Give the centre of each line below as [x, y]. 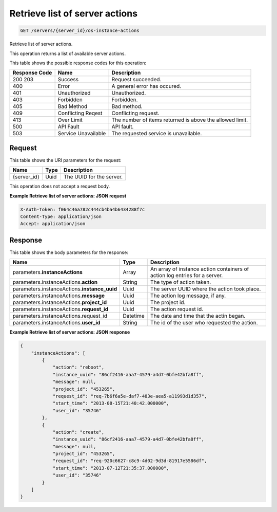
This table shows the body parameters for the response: [69, 252]
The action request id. [177, 309]
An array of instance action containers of [200, 269]
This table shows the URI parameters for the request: [65, 160]
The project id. [168, 302]
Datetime [134, 316]
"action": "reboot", [78, 367]
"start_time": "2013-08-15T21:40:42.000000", [111, 403]
